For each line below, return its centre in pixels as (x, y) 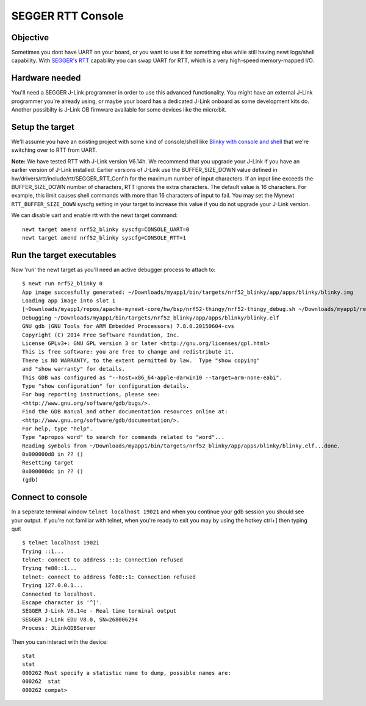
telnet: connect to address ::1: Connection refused (102, 560)
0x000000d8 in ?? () (53, 455)
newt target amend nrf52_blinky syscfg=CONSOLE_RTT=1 (104, 237)
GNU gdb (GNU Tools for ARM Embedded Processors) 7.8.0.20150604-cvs (128, 326)
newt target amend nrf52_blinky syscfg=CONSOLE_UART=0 (106, 229)
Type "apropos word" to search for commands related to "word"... (124, 437)
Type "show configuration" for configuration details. (106, 386)
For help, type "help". (58, 429)
